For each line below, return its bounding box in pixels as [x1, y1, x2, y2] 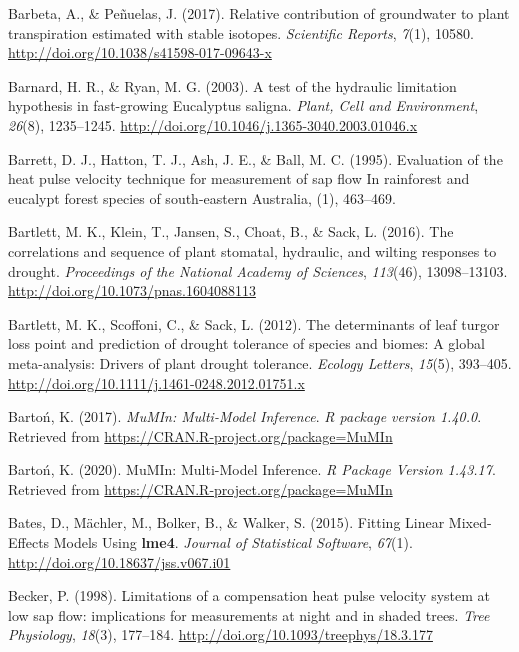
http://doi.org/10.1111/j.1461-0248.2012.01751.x [8, 372, 305, 393]
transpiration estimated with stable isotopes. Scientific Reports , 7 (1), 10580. [8, 22, 474, 43]
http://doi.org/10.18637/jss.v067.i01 [8, 551, 231, 572]
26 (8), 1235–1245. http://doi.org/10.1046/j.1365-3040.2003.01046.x [8, 114, 418, 135]
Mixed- [448, 512, 492, 533]
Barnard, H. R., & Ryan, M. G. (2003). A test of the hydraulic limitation [8, 75, 457, 96]
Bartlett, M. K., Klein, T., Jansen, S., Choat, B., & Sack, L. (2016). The [8, 221, 454, 242]
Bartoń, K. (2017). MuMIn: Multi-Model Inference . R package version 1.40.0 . [8, 406, 482, 427]
